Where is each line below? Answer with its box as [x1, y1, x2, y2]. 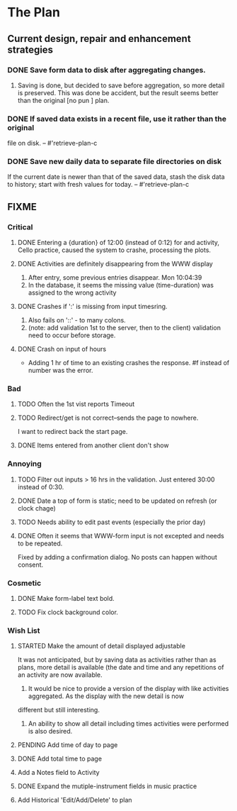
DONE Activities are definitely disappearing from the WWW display [17, 260, 214, 268]
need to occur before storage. [28, 331, 116, 339]
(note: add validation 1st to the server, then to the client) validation [28, 324, 221, 332]
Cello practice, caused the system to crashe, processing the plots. [17, 246, 211, 254]
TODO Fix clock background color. [17, 608, 119, 616]
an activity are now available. [17, 670, 103, 679]
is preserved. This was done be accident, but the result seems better [17, 88, 219, 97]
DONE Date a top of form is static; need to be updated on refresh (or [17, 496, 217, 505]
